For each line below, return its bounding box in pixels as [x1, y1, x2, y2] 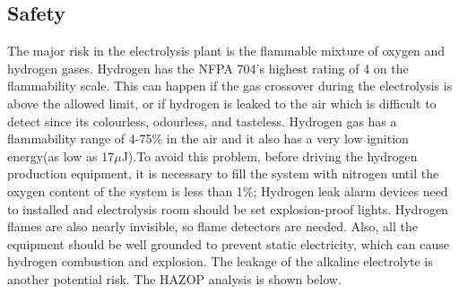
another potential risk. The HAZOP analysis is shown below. [7, 269, 342, 288]
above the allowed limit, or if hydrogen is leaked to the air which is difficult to [7, 93, 437, 112]
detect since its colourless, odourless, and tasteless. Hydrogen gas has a [7, 111, 397, 130]
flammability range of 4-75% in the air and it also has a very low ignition [7, 129, 409, 148]
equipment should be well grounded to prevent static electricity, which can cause [7, 234, 450, 253]
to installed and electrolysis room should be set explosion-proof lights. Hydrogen [7, 199, 448, 218]
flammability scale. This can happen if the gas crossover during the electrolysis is [7, 76, 453, 95]
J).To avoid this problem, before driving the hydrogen [121, 146, 418, 165]
